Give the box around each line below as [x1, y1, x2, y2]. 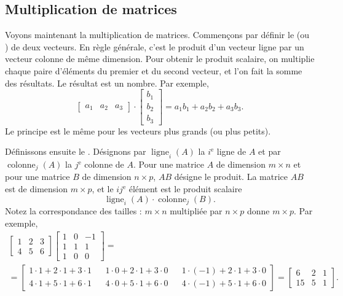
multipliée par [170, 204, 223, 217]
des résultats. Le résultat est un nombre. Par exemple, [5, 76, 209, 89]
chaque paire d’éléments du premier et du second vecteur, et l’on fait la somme [5, 64, 302, 77]
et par [258, 145, 281, 158]
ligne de [216, 145, 246, 158]
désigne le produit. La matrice [174, 170, 288, 183]
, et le [92, 182, 114, 195]
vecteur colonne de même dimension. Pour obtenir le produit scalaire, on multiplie [5, 52, 315, 65]
